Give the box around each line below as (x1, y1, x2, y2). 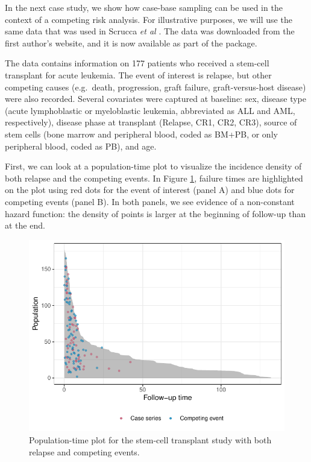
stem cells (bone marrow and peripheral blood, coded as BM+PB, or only (5, 127, 278, 140)
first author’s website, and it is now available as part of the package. (5, 36, 257, 49)
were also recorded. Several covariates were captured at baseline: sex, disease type (5, 92, 306, 105)
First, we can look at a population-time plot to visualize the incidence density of (5, 160, 302, 172)
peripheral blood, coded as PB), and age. (5, 139, 157, 152)
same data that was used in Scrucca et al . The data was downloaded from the (5, 25, 295, 37)
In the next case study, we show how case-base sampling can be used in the (5, 1, 283, 13)
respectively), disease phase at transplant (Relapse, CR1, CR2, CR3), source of (5, 116, 297, 128)
